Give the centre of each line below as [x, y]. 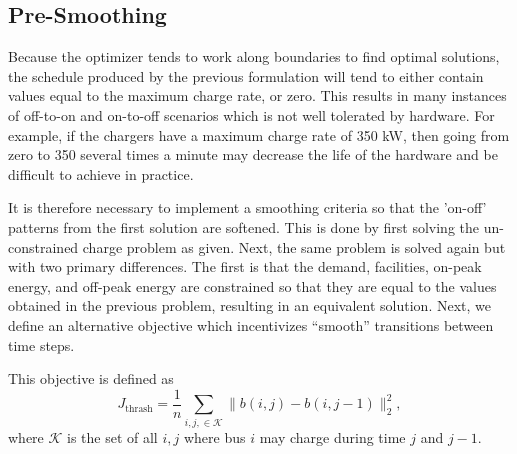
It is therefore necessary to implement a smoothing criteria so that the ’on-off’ [247, 207]
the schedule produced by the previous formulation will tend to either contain [246, 75]
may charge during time [332, 436]
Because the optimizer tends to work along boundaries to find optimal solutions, [254, 56]
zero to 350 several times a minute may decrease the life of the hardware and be [253, 154]
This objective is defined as [91, 378]
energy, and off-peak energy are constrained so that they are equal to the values [252, 285]
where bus [214, 436]
